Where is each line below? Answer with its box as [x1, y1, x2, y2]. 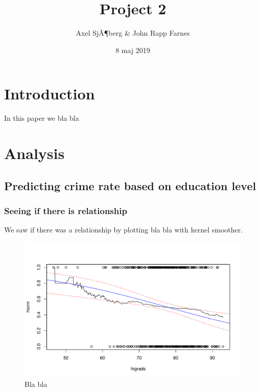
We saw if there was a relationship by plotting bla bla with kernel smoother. [4, 224, 243, 235]
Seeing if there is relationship [4, 204, 127, 217]
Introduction [4, 83, 95, 104]
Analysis [4, 143, 65, 164]
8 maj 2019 [115, 44, 150, 55]
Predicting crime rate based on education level [4, 177, 256, 193]
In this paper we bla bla [4, 113, 79, 123]
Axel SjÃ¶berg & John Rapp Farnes [76, 28, 190, 38]
